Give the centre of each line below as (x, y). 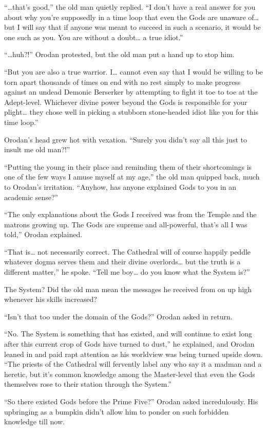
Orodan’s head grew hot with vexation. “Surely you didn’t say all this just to (126, 139)
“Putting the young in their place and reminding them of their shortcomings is (128, 166)
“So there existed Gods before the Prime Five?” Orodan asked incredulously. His (131, 401)
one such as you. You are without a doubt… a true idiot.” (94, 37)
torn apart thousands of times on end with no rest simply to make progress (122, 82)
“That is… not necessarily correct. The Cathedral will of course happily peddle (128, 251)
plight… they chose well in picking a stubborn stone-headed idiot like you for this (131, 112)
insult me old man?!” (37, 149)
